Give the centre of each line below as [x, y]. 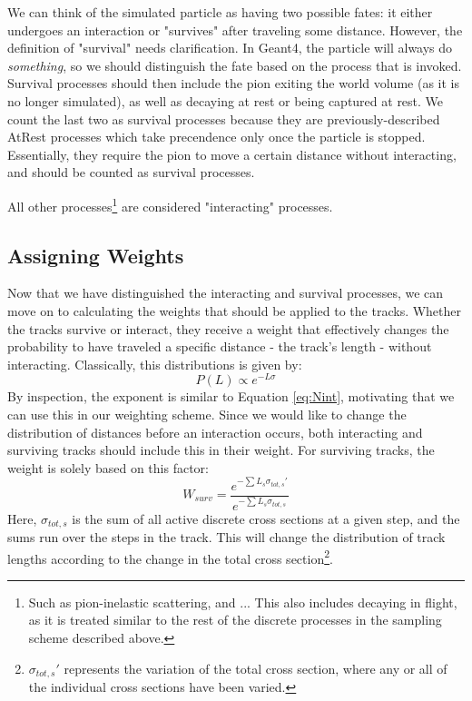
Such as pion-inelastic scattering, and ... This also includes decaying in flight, [243, 602]
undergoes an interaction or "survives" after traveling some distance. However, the [235, 30]
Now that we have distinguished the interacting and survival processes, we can [226, 293]
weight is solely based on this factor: [108, 467]
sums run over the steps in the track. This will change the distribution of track [226, 537]
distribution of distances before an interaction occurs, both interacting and [215, 432]
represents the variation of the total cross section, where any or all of [256, 668]
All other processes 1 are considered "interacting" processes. [170, 204]
